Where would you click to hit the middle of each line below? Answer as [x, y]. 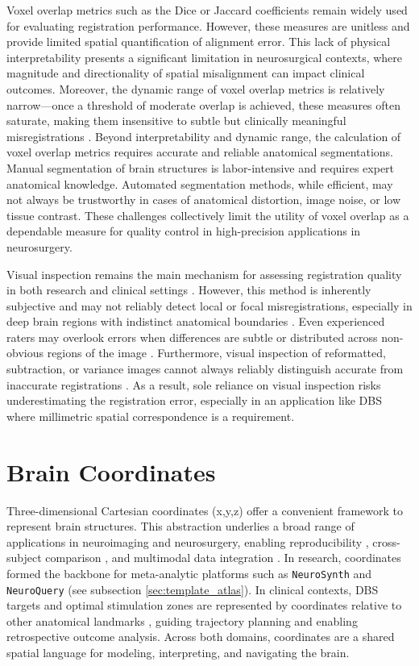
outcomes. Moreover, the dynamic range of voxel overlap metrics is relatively [196, 88]
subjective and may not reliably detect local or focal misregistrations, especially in [209, 305]
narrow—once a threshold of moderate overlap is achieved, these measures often [204, 104]
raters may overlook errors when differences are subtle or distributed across [192, 337]
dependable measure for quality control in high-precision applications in [184, 231]
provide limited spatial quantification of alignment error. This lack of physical [199, 42]
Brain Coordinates [111, 471]
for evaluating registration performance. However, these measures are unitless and [208, 25]
